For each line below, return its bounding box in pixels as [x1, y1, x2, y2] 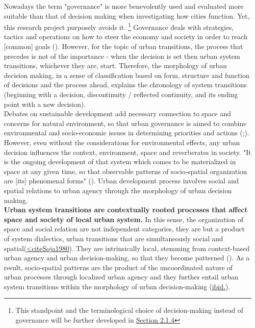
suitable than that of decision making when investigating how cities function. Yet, [4, 10, 250, 21]
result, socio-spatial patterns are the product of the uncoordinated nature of [4, 262, 233, 272]
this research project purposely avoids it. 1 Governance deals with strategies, [4, 21, 234, 32]
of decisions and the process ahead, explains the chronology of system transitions [4, 79, 247, 90]
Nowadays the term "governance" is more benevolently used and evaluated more [4, 1, 244, 11]
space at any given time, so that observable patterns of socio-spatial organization [4, 166, 247, 176]
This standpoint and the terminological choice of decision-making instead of [15, 305, 243, 315]
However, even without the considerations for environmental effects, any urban [4, 137, 240, 147]
